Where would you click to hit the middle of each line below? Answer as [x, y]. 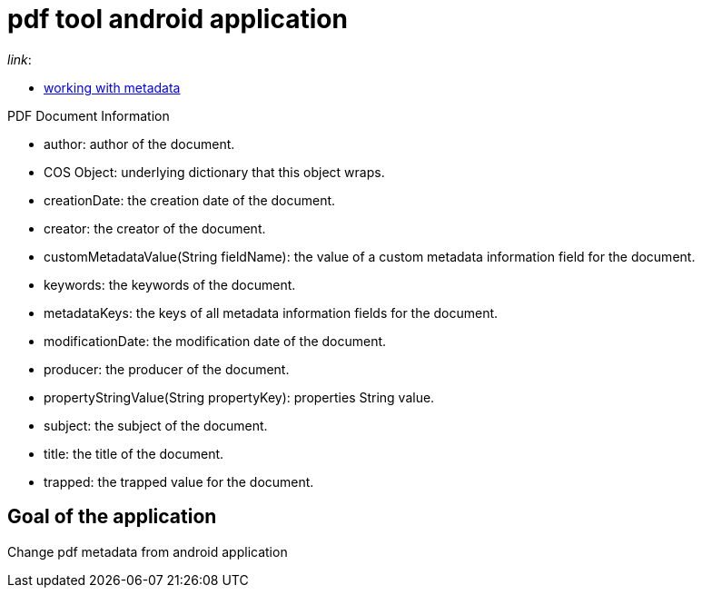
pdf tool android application [178, 19]
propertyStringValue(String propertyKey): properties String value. [239, 397]
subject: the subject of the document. [156, 425]
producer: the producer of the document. [167, 369]
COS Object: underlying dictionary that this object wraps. [214, 172]
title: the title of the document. [134, 453]
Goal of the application [112, 517]
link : [20, 59]
